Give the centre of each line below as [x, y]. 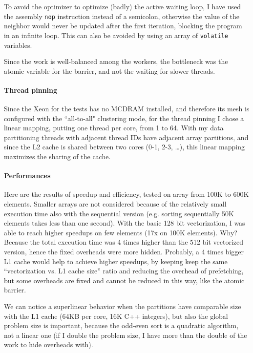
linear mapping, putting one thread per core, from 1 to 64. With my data [114, 128]
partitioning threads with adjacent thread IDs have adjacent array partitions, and [126, 137]
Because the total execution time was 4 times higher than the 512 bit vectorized [124, 242]
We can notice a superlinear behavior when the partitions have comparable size [123, 306]
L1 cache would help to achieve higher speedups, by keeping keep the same [116, 261]
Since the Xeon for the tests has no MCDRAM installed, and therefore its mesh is [127, 109]
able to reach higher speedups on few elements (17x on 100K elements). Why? [121, 232]
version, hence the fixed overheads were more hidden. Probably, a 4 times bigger [124, 251]
